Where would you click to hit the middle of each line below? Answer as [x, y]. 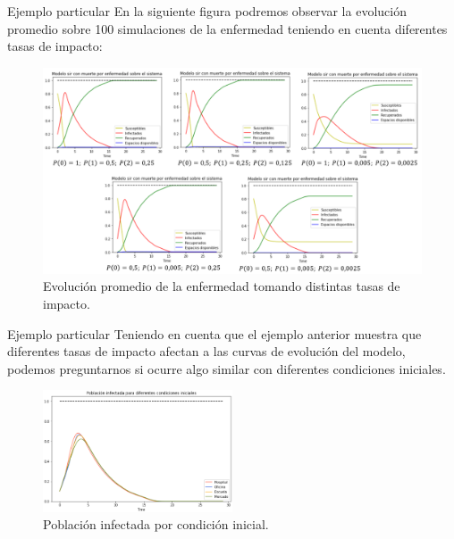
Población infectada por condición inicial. [156, 524]
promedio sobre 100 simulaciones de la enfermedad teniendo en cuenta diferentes [227, 28]
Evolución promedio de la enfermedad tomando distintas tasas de [222, 286]
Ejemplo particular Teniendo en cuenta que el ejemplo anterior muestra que [214, 333]
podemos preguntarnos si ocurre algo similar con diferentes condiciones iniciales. [227, 368]
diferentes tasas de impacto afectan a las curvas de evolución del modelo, [206, 351]
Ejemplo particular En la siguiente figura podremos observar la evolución [207, 11]
